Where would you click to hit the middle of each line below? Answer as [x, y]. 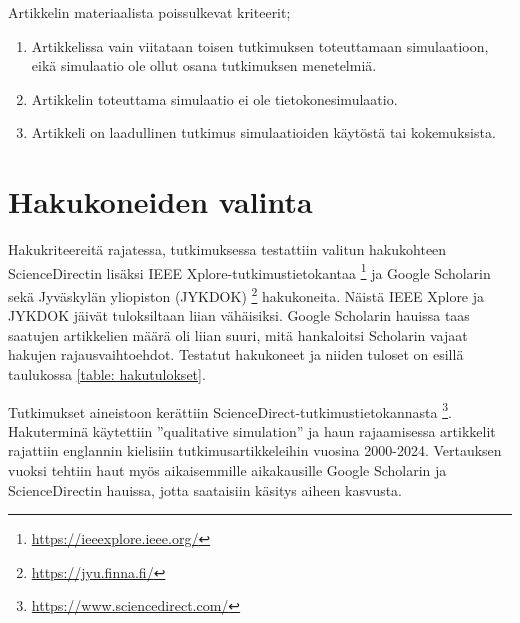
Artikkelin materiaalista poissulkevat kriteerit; [149, 12]
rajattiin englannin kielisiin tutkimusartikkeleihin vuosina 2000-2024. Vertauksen [255, 450]
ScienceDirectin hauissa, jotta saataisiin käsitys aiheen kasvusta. [205, 489]
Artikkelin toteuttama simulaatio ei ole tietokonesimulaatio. [214, 98]
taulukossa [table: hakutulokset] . [107, 373]
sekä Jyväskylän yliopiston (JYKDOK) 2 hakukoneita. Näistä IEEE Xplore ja [246, 294]
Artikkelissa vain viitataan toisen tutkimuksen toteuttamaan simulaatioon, [260, 45]
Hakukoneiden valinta [160, 201]
